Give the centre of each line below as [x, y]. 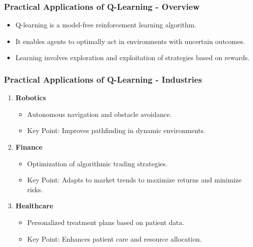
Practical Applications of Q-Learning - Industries [103, 79]
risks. [35, 189]
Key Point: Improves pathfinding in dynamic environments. [116, 130]
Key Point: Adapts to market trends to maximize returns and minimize [134, 180]
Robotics [31, 98]
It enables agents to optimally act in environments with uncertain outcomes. [130, 41]
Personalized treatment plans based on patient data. [106, 222]
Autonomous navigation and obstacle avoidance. [100, 114]
